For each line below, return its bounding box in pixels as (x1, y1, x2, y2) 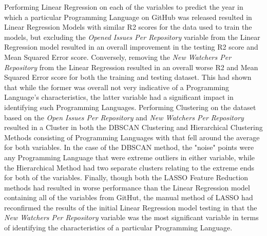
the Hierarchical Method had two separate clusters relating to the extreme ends (4, 162, 255, 173)
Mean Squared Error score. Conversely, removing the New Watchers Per (4, 51, 232, 62)
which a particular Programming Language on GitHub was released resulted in (4, 11, 252, 22)
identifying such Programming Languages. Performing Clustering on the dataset (4, 101, 256, 112)
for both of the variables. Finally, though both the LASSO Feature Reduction (4, 172, 249, 183)
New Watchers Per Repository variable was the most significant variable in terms (4, 212, 259, 223)
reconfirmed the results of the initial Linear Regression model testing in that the (4, 202, 257, 212)
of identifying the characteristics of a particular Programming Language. (4, 222, 233, 233)
